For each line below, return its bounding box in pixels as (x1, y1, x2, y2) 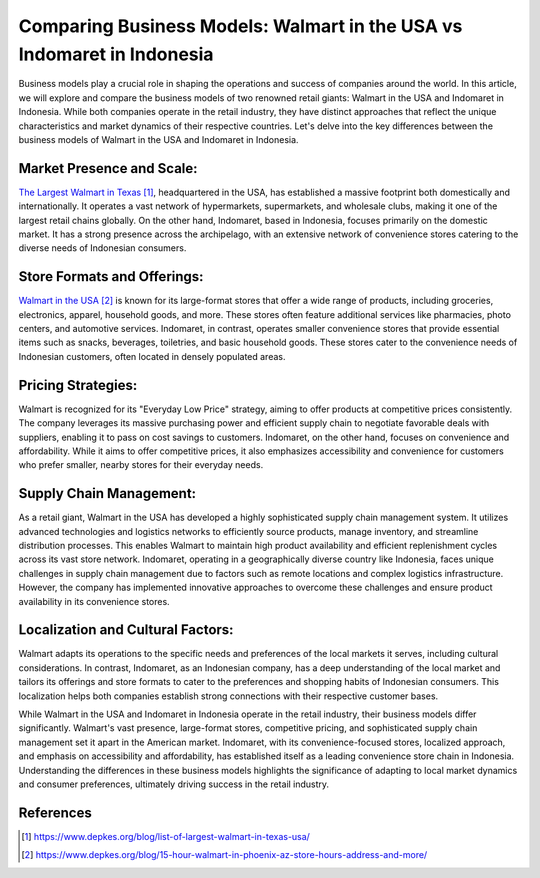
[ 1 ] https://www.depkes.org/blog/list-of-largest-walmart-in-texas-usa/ (21, 830, 310, 842)
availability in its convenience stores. (18, 595, 170, 607)
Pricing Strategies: (18, 376, 138, 394)
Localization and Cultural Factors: (18, 621, 234, 639)
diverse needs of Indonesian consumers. (18, 242, 187, 254)
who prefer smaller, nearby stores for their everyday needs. (18, 459, 264, 471)
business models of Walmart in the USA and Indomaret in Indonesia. (18, 133, 299, 145)
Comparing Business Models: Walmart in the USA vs (18, 15, 463, 37)
